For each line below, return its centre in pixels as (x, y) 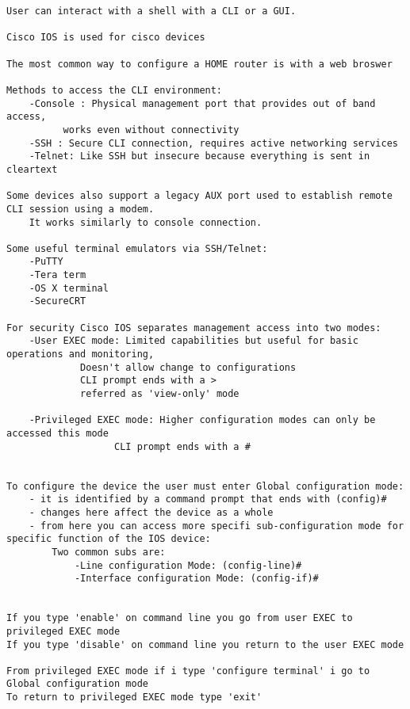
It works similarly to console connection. (146, 222)
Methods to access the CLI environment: (115, 90)
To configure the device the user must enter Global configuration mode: (205, 486)
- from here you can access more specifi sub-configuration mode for (216, 526)
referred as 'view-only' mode (160, 394)
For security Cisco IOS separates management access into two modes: (194, 328)
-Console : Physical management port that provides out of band (202, 103)
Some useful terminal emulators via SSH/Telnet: (137, 248)
